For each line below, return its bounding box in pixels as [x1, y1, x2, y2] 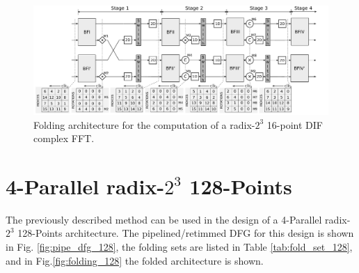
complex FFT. [33, 131, 95, 146]
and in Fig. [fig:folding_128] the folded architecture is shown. [6, 253, 264, 267]
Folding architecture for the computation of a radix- [33, 117, 255, 132]
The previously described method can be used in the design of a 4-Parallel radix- [6, 212, 351, 226]
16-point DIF [266, 117, 323, 132]
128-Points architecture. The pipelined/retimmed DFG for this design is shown [17, 226, 354, 240]
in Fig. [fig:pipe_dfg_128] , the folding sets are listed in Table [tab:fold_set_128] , [6, 240, 353, 254]
